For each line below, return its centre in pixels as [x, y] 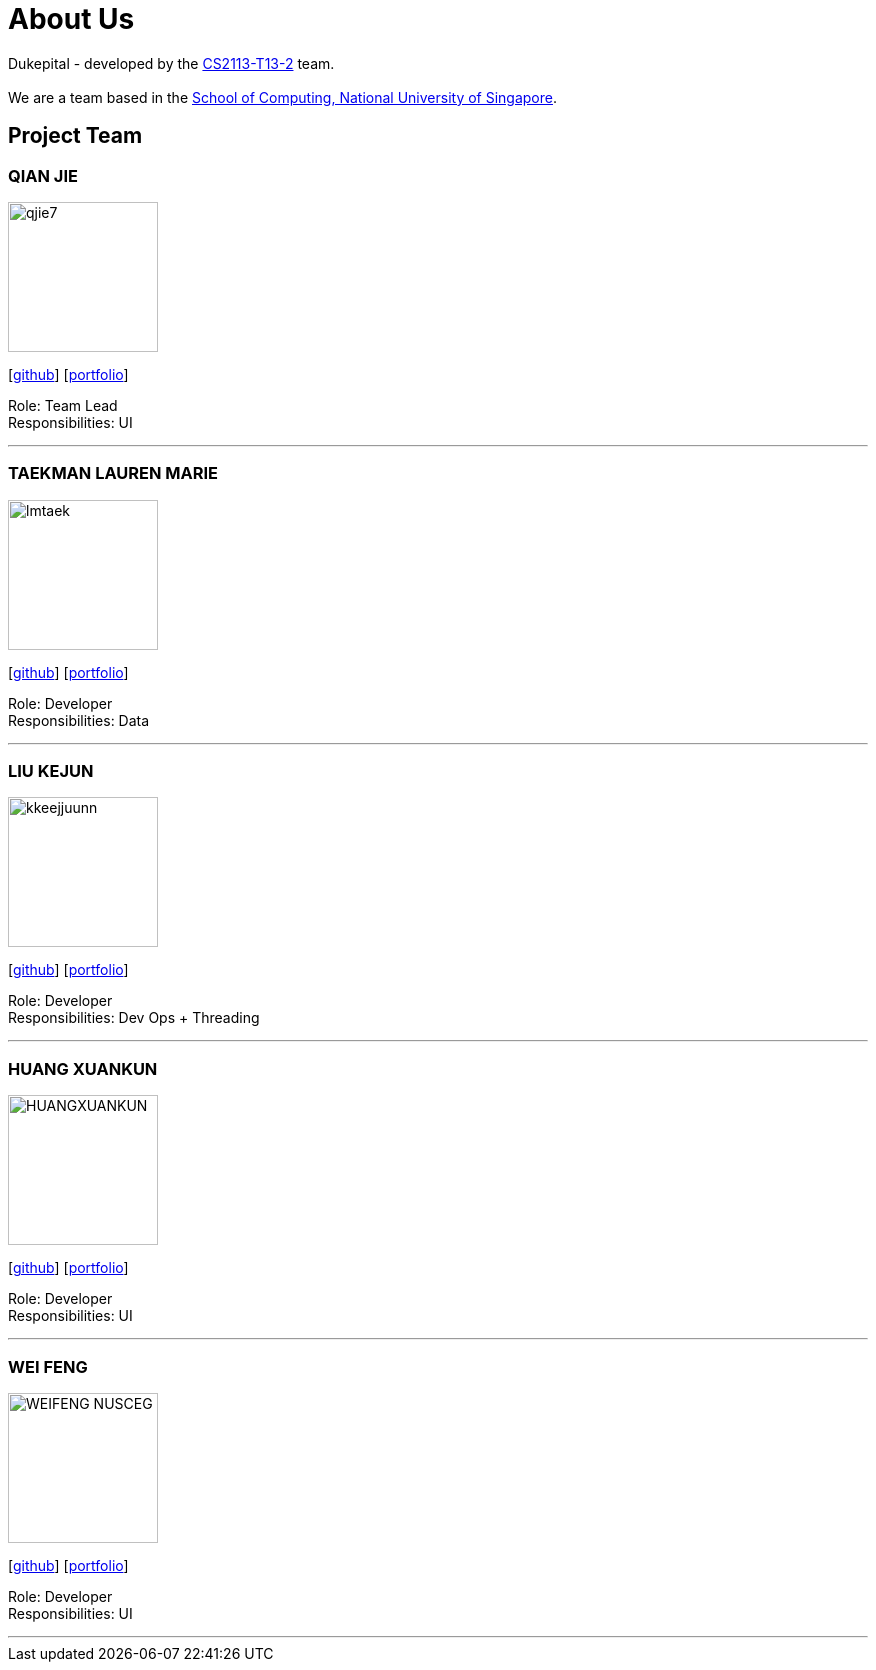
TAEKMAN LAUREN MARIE [113, 473]
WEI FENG [48, 1366]
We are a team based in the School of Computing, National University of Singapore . [283, 97]
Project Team [75, 136]
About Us [71, 19]
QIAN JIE [43, 175]
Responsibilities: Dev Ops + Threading [134, 1018]
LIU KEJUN [51, 771]
